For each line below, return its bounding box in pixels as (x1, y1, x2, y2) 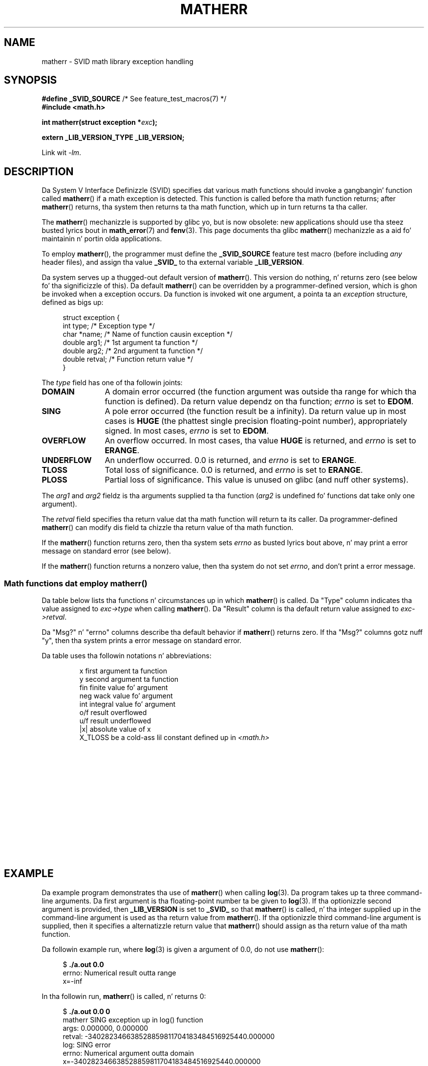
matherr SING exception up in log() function (63, 1015, 203, 1024)
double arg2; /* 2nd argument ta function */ (63, 347, 203, 355)
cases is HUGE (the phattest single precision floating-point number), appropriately (105, 416, 407, 426)
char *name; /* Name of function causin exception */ (63, 330, 233, 339)
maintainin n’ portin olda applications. (42, 234, 162, 243)
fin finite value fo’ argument (79, 683, 168, 692)
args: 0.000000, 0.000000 (63, 1023, 149, 1032)
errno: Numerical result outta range (63, 968, 176, 977)
